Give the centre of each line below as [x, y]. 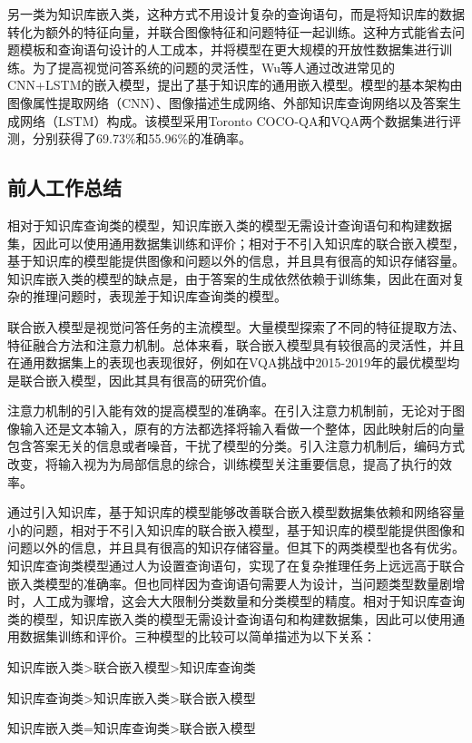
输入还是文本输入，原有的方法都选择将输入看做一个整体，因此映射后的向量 [242, 428]
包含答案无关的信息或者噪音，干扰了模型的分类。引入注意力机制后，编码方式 [236, 446]
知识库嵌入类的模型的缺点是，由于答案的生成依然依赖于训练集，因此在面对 [230, 278]
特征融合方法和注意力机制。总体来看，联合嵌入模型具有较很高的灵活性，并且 [236, 344]
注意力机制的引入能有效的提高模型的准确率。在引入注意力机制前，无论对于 [230, 411]
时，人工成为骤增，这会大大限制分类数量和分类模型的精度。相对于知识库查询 [236, 601]
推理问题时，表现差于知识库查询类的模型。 [159, 296]
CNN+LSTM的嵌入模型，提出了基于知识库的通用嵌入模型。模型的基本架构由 [235, 85]
